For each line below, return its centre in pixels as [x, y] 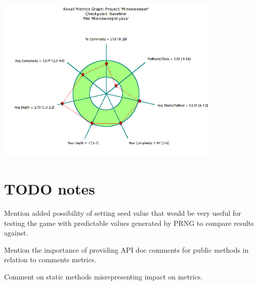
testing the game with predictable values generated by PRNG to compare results [129, 223]
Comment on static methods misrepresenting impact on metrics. [103, 277]
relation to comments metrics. [50, 259]
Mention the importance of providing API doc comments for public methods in [126, 249]
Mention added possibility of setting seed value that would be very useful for [123, 213]
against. [16, 233]
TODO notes [50, 189]
